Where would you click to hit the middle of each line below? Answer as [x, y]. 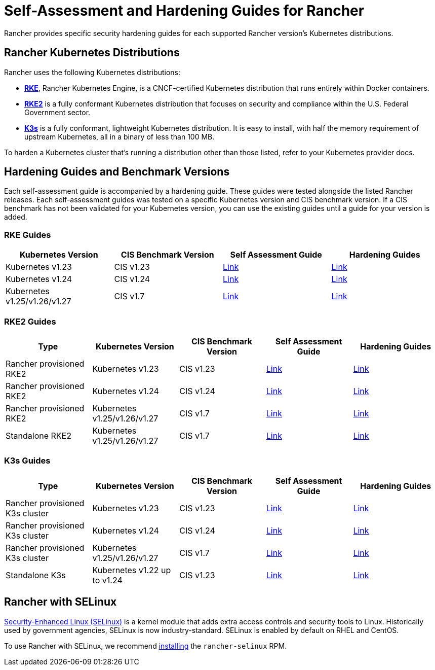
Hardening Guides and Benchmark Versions [117, 172]
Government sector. [57, 112]
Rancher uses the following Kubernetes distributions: [92, 72]
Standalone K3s [36, 575]
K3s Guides [27, 461]
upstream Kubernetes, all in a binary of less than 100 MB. [120, 136]
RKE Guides [28, 235]
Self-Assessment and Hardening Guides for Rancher [184, 11]
